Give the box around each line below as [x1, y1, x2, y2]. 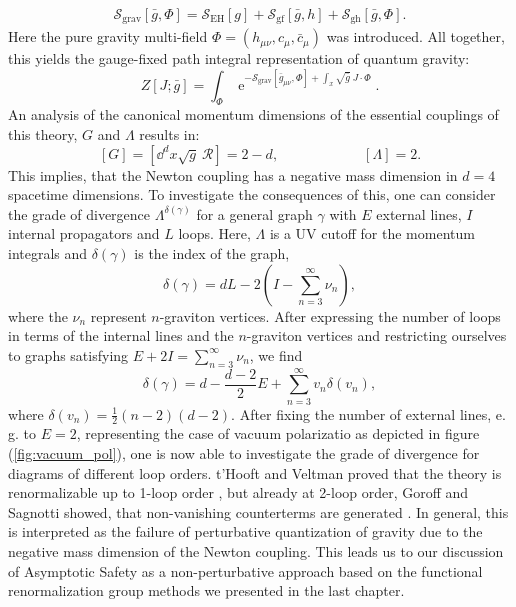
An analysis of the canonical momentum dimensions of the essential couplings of [8, 104, 499, 125]
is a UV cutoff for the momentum [269, 223, 475, 244]
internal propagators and [8, 223, 160, 244]
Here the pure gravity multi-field [8, 26, 208, 47]
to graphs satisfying [8, 344, 129, 365]
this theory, [8, 123, 78, 144]
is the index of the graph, [134, 242, 290, 263]
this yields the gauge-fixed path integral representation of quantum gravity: [8, 48, 470, 69]
